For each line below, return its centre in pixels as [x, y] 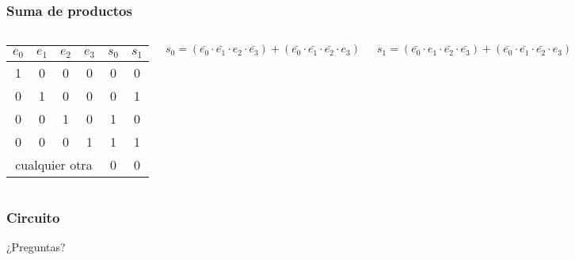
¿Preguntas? [36, 247]
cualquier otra [54, 165]
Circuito [33, 218]
